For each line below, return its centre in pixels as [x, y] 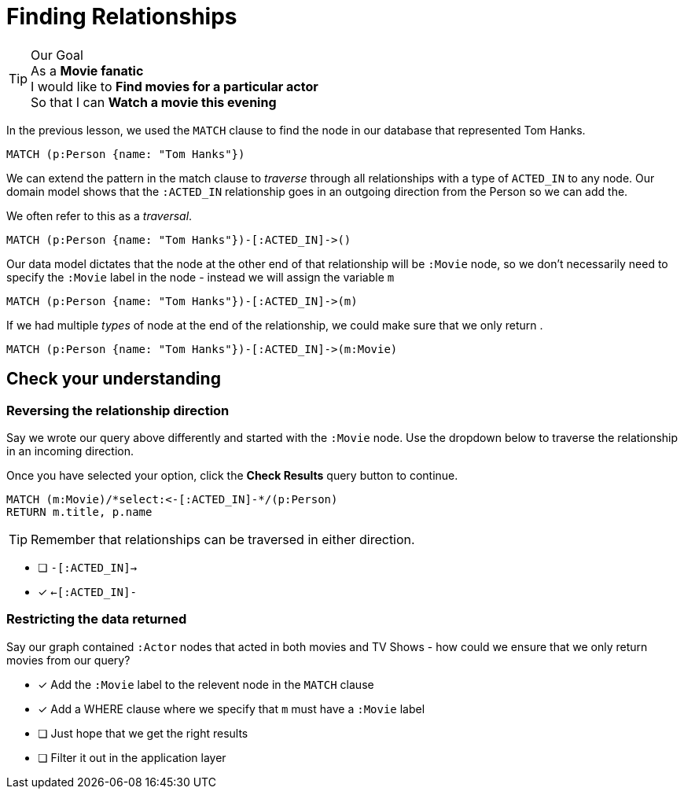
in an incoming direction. [70, 451]
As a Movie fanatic [87, 70]
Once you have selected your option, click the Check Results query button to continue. [232, 475]
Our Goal [57, 55]
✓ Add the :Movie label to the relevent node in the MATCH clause [206, 684]
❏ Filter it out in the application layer [132, 757]
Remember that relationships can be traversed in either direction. [223, 539]
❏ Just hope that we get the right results [143, 733]
